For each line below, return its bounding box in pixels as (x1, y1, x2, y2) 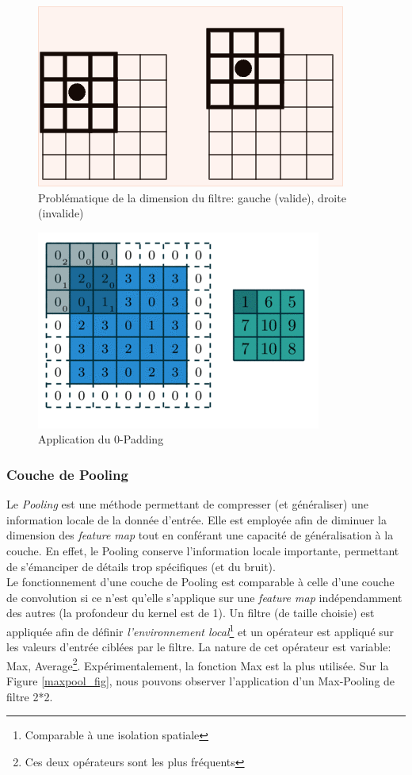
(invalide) (38, 205, 84, 221)
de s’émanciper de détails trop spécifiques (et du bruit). (6, 558, 276, 574)
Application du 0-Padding (38, 431, 164, 447)
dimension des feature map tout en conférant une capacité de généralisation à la (6, 527, 394, 543)
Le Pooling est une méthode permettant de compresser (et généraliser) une (6, 496, 368, 512)
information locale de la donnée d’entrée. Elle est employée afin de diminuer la (6, 511, 387, 528)
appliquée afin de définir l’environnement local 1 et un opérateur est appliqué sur (6, 620, 395, 639)
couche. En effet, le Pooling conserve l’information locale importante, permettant (6, 542, 399, 558)
